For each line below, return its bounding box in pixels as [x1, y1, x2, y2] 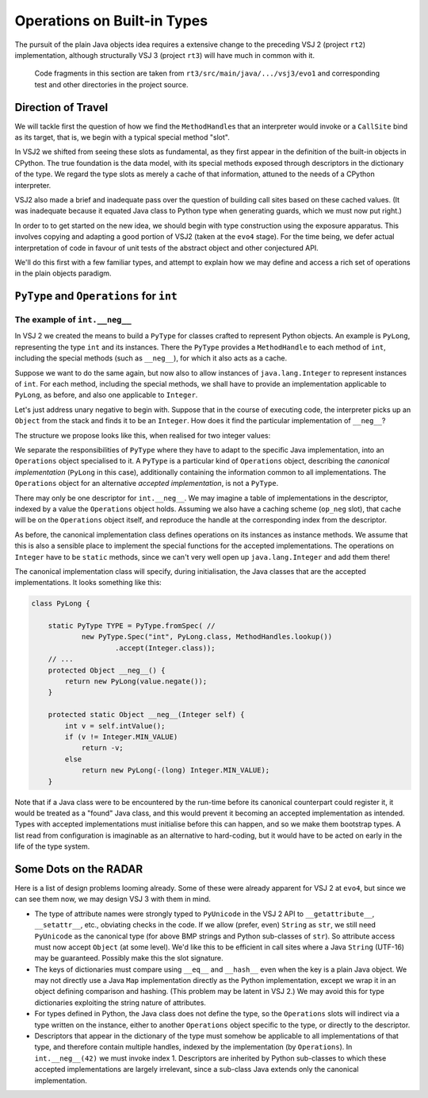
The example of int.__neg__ [14, 314, 132, 326]
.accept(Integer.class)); [115, 643, 216, 653]
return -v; [81, 743, 124, 753]
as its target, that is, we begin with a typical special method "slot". [14, 133, 230, 142]
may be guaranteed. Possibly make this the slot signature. [34, 954, 224, 963]
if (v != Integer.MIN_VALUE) [64, 732, 178, 742]
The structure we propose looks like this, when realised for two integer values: [14, 430, 271, 440]
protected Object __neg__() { [48, 665, 166, 675]
